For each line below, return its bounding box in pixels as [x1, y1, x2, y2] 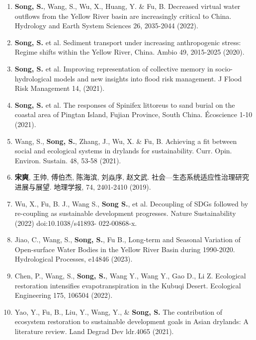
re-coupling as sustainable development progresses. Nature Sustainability [14, 208, 236, 218]
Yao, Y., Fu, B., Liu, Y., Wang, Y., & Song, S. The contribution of [14, 306, 223, 317]
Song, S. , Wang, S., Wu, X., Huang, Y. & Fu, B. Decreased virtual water [14, 1, 241, 11]
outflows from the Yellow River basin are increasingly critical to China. [14, 10, 232, 21]
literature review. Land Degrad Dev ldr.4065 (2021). [14, 326, 174, 337]
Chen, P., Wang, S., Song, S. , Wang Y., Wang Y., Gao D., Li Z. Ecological [14, 271, 246, 281]
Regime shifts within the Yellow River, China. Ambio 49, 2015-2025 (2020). [14, 47, 245, 57]
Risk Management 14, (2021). [14, 83, 105, 93]
